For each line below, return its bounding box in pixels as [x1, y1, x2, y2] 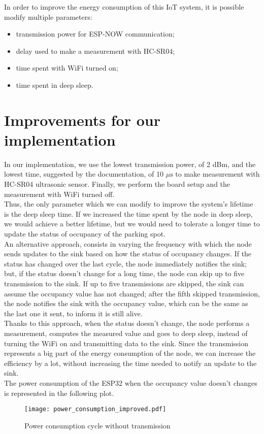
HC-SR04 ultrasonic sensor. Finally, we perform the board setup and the [4, 179, 230, 189]
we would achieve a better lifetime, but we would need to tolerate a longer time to [4, 218, 260, 229]
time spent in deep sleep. [16, 79, 93, 90]
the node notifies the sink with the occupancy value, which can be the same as [4, 298, 248, 309]
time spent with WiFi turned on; [16, 62, 118, 73]
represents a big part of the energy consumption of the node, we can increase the [4, 348, 256, 358]
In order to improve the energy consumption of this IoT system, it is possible [4, 2, 244, 12]
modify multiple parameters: [4, 11, 92, 22]
